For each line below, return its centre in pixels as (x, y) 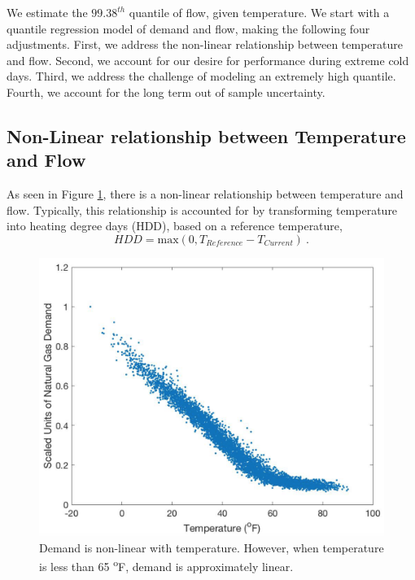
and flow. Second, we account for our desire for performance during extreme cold (208, 60)
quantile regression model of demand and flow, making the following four (188, 28)
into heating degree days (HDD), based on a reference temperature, (175, 226)
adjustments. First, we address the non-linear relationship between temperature (205, 44)
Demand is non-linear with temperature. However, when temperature (212, 547)
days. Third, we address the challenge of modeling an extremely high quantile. (201, 76)
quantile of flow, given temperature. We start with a (259, 12)
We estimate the (47, 12)
